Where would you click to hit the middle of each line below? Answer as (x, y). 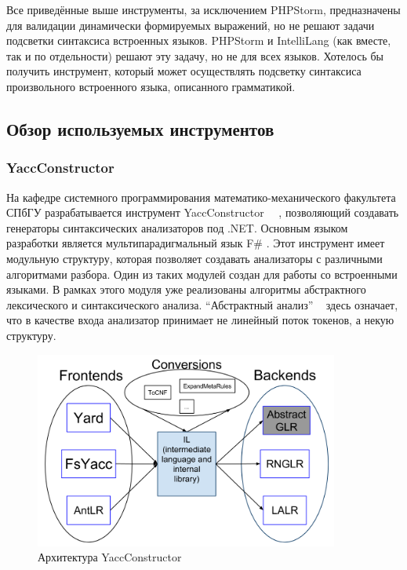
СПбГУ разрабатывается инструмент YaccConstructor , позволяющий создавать (203, 212)
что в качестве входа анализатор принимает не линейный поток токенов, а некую (200, 320)
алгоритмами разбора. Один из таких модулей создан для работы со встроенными (202, 274)
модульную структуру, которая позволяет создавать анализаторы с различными (194, 258)
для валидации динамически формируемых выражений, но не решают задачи (191, 25)
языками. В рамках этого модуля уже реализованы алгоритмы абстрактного (186, 289)
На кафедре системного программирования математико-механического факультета (201, 197)
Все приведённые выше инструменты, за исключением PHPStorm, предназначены (203, 9)
